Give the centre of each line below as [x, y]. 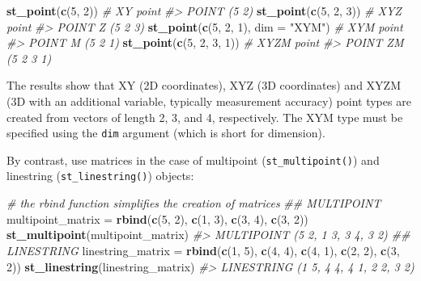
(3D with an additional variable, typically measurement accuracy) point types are [209, 101]
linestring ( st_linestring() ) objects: [100, 176]
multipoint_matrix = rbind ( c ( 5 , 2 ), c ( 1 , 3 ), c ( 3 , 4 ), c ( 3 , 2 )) [157, 218]
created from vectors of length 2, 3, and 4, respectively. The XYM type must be [205, 117]
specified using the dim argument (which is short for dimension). [166, 133]
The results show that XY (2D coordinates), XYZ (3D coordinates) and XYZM [204, 85]
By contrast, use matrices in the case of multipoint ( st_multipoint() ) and [193, 159]
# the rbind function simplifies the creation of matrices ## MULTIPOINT [194, 203]
